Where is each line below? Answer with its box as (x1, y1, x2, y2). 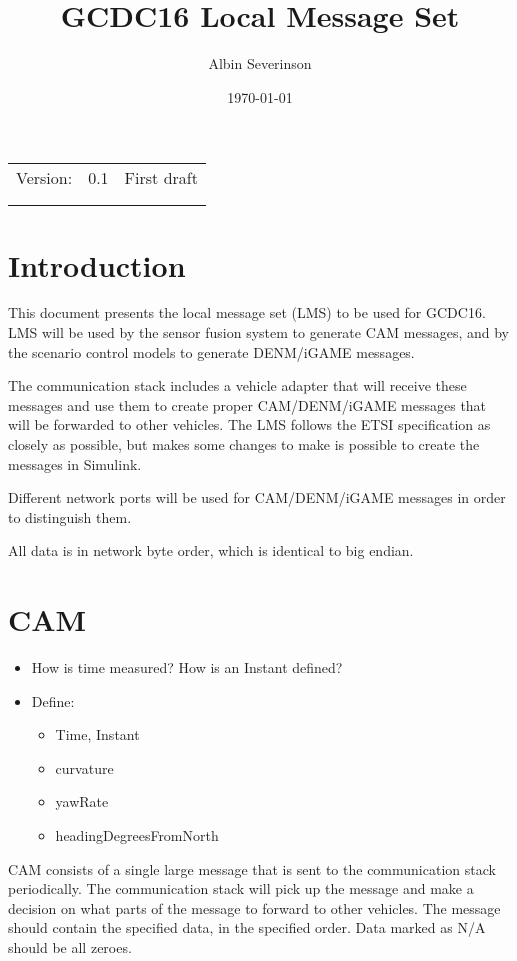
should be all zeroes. (8, 937, 132, 958)
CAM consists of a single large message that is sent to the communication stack (8, 858, 496, 879)
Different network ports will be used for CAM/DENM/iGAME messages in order (8, 487, 506, 508)
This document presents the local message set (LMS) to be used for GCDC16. (8, 302, 486, 323)
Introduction (8, 244, 186, 285)
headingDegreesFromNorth (55, 825, 219, 846)
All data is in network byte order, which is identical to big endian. (8, 540, 414, 561)
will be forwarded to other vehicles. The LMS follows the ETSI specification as (8, 414, 491, 435)
